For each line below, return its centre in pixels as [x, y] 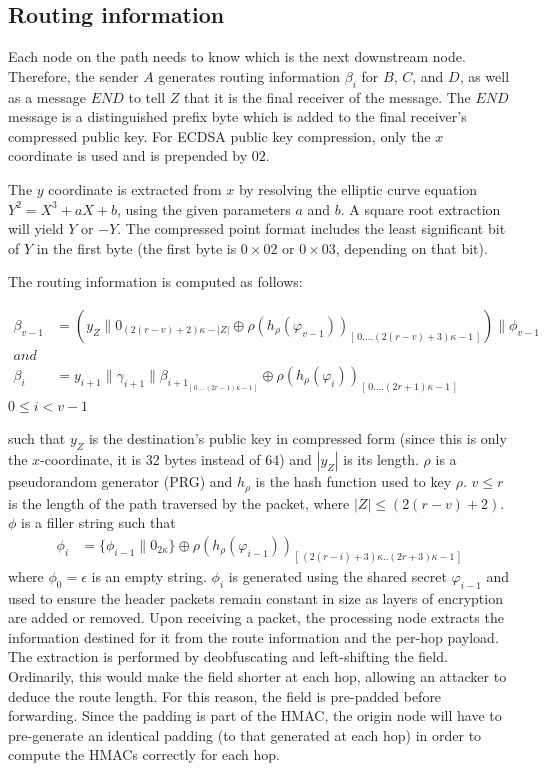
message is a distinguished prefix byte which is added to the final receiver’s [237, 116]
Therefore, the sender [73, 75]
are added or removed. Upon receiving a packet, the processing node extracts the [256, 617]
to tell [147, 96]
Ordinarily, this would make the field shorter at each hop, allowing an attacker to [257, 675]
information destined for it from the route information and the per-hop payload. [253, 636]
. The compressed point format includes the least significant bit [311, 228]
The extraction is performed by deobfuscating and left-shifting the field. [228, 656]
